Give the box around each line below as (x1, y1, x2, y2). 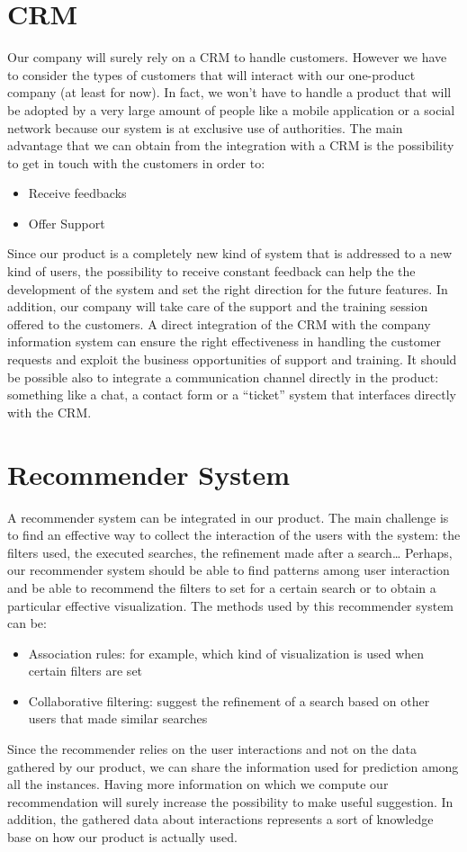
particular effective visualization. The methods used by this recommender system (7, 596, 454, 614)
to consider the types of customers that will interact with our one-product (7, 65, 416, 84)
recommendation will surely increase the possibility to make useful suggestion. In (7, 792, 454, 811)
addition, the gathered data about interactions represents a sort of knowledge (7, 810, 434, 829)
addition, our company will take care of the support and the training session (7, 297, 428, 316)
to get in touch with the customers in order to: (7, 153, 265, 172)
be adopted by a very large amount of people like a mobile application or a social (7, 100, 455, 119)
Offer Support (28, 213, 105, 232)
